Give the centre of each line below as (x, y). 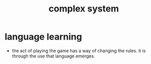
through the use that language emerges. (53, 56)
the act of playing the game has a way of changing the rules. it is (79, 50)
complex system (84, 9)
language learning (43, 37)
